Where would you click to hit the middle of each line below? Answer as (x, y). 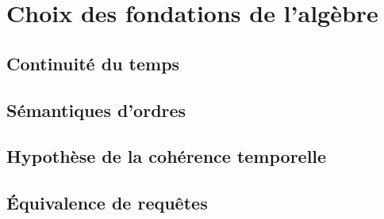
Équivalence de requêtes (107, 203)
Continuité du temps (93, 63)
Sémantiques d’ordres (96, 109)
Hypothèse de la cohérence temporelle (167, 156)
